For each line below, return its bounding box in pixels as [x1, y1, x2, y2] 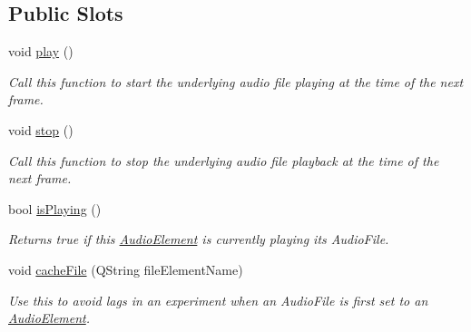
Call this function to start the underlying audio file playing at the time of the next [8, 72, 464, 91]
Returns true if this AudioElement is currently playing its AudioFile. [8, 229, 389, 249]
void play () [8, 42, 74, 61]
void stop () [8, 120, 74, 139]
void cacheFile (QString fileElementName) [8, 259, 243, 278]
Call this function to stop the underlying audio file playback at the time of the [8, 151, 439, 170]
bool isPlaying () [8, 199, 102, 218]
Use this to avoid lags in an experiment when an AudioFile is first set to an [8, 290, 428, 309]
